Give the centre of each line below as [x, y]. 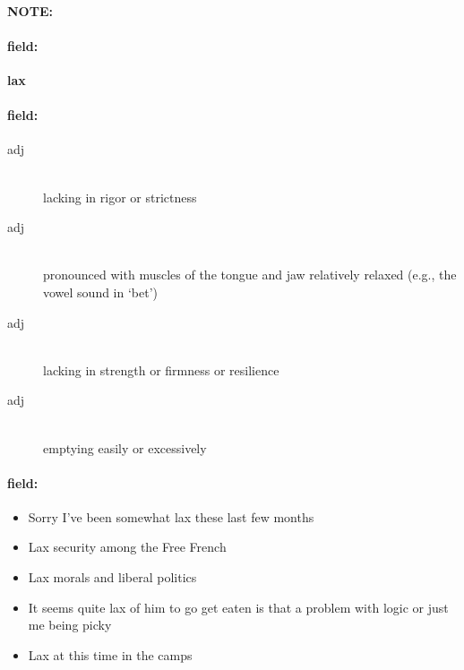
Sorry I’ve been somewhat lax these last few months [171, 516]
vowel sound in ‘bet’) [101, 292]
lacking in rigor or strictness [120, 197]
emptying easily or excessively [125, 447]
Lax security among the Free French [127, 547]
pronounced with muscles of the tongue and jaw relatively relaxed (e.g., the [250, 275]
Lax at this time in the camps [110, 654]
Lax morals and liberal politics [112, 577]
